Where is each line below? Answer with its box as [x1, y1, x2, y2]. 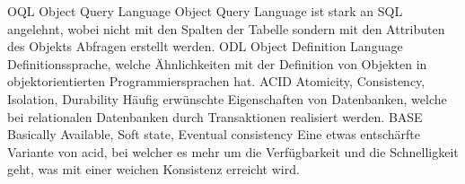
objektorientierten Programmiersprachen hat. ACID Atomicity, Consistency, [7, 72, 426, 91]
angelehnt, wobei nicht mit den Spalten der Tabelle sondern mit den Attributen [7, 19, 445, 38]
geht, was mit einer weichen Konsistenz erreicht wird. [7, 160, 300, 179]
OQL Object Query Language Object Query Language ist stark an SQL [7, 2, 403, 20]
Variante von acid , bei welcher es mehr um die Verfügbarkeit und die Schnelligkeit [7, 142, 459, 161]
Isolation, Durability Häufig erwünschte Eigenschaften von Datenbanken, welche [7, 89, 447, 108]
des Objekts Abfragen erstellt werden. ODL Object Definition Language [7, 37, 403, 56]
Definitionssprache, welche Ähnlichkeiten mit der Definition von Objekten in [7, 54, 427, 73]
